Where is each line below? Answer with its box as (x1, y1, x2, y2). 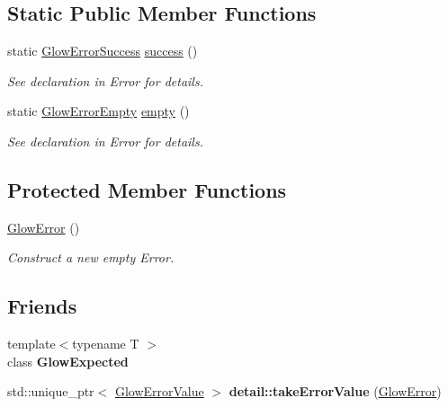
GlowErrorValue (114, 382, 204, 401)
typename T (72, 334, 139, 353)
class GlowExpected (7, 351, 129, 370)
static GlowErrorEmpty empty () (7, 102, 190, 120)
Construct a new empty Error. (7, 248, 175, 267)
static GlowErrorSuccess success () (7, 41, 198, 60)
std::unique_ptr (7, 382, 94, 401)
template (7, 334, 56, 353)
